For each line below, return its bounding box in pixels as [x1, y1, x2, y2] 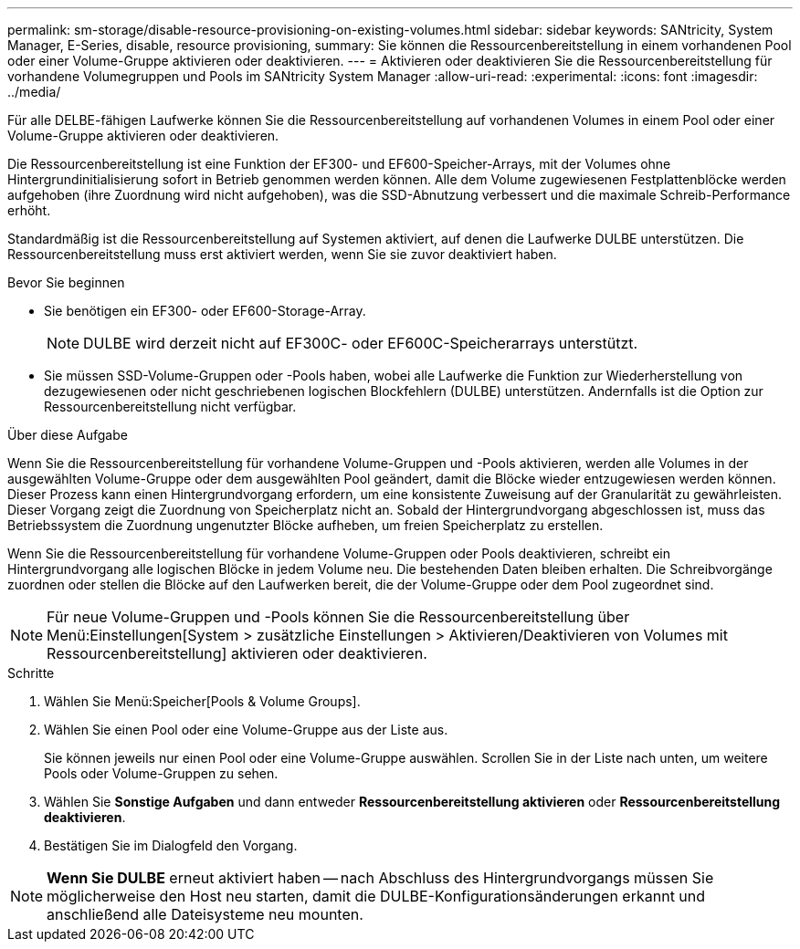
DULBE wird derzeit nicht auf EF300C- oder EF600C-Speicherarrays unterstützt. [83, 334, 638, 352]
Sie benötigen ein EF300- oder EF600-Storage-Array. [44, 303, 366, 318]
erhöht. [7, 203, 51, 218]
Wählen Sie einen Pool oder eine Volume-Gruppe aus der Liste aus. [44, 722, 448, 737]
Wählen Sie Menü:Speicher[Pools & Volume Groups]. [44, 693, 361, 709]
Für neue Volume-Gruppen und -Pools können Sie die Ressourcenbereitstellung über [47, 608, 630, 626]
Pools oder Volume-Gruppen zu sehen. [44, 766, 279, 781]
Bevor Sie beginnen [7, 275, 125, 290]
